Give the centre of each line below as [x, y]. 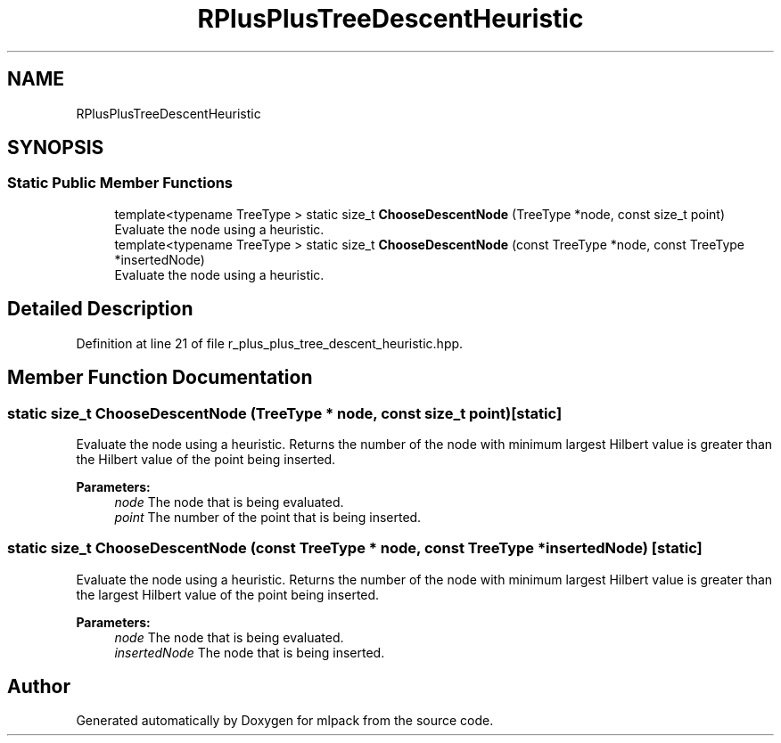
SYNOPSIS [56, 148]
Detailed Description [100, 309]
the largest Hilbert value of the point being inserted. [228, 594]
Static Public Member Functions [120, 183]
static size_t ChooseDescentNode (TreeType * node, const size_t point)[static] [285, 413]
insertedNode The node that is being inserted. [250, 652]
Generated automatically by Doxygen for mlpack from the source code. [285, 721]
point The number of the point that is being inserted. [268, 517]
